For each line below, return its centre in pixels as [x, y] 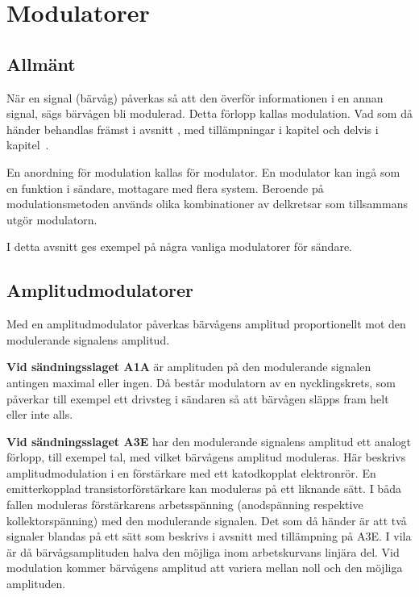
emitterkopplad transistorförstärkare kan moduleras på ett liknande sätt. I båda [204, 488]
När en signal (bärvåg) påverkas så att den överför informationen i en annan [195, 97]
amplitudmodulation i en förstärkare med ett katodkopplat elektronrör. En [191, 472]
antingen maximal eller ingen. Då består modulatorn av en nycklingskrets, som [201, 382]
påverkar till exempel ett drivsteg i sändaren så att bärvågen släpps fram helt [198, 398]
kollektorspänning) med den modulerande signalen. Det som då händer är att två [207, 520]
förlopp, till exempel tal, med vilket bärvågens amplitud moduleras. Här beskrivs [206, 457]
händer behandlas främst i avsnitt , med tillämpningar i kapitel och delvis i [193, 129]
